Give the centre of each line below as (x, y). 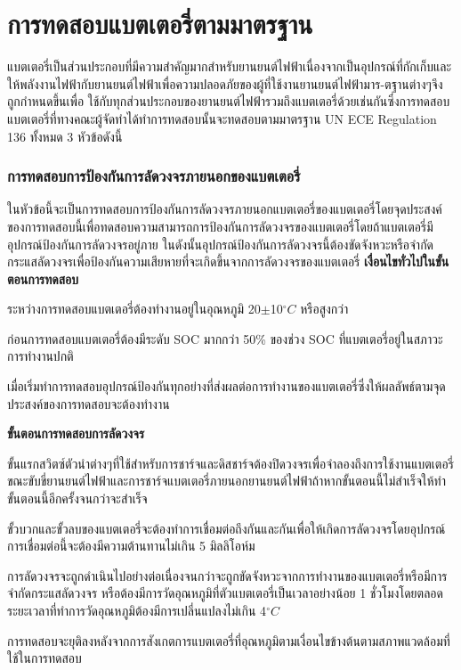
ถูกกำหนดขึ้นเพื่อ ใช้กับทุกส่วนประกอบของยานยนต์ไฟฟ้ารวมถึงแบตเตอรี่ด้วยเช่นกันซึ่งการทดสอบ (229, 101)
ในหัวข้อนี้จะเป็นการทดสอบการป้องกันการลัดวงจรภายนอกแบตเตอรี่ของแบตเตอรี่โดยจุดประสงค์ (225, 209)
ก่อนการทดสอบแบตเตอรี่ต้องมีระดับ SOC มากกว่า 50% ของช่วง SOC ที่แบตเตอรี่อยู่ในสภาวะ (225, 338)
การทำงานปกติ (40, 356)
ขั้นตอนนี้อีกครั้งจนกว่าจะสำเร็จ (77, 498)
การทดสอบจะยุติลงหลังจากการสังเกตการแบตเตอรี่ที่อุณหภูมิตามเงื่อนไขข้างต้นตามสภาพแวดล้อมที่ (229, 640)
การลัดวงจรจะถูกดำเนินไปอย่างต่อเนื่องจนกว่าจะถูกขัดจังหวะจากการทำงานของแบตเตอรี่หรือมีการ (227, 575)
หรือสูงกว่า (324, 309)
